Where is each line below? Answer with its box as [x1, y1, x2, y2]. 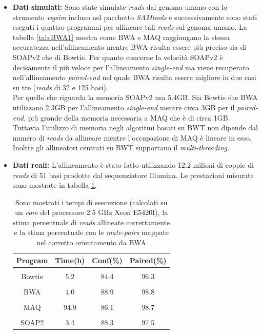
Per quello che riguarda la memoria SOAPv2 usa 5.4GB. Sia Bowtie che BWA [12, 92, 258, 103]
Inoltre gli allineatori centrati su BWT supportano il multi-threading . [12, 142, 229, 153]
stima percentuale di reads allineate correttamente [13, 217, 170, 227]
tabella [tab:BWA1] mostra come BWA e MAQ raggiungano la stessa [12, 31, 230, 42]
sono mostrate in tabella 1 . [12, 180, 97, 190]
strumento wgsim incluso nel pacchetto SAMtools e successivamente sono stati [12, 11, 257, 22]
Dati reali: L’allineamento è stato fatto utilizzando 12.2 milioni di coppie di [12, 159, 254, 170]
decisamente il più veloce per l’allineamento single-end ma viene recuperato [12, 62, 249, 72]
